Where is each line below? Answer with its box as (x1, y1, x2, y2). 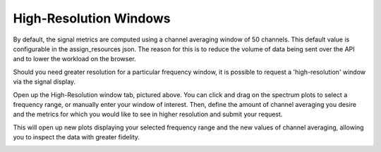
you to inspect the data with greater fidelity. (13, 133, 140, 141)
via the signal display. (13, 77, 76, 86)
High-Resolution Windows (13, 11, 171, 26)
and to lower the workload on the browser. (13, 55, 137, 63)
